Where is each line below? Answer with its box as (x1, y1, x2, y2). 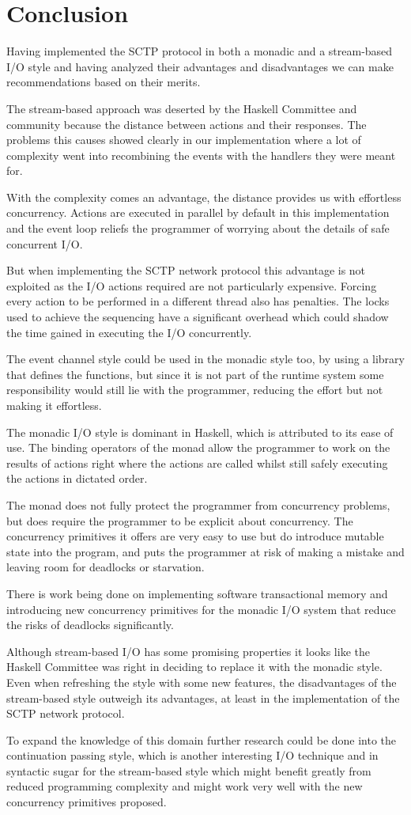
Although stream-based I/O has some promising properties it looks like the (6, 643, 370, 659)
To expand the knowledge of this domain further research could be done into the (6, 731, 397, 748)
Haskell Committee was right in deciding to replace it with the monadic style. (6, 658, 383, 675)
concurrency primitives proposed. (6, 794, 167, 810)
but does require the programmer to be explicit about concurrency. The (6, 512, 353, 529)
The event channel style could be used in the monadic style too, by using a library (6, 351, 405, 367)
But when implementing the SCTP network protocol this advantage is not (6, 262, 366, 279)
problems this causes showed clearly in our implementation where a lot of (6, 131, 361, 148)
